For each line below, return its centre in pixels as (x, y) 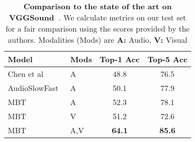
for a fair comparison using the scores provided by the (97, 28)
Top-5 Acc (167, 59)
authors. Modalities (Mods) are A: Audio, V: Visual (98, 40)
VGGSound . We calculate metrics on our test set (97, 17)
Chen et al (26, 74)
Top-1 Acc (120, 59)
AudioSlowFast (33, 88)
